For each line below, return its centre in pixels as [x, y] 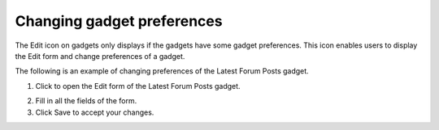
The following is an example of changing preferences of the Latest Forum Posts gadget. [162, 71]
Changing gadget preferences [119, 21]
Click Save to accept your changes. [95, 112]
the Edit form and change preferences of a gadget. [100, 56]
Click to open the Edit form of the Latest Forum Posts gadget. [138, 86]
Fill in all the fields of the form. [86, 101]
